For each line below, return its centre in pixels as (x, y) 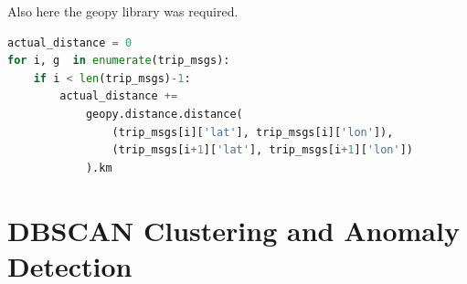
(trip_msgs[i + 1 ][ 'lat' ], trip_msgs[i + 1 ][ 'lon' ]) (262, 150)
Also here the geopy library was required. (123, 11)
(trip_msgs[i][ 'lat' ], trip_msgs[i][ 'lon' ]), (253, 132)
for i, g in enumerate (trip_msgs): (119, 61)
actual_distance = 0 (70, 42)
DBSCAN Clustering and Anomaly (233, 230)
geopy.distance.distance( (164, 114)
